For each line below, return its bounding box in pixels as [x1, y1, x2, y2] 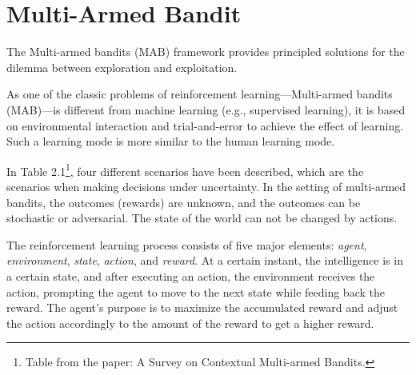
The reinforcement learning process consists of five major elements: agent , [6, 236, 367, 253]
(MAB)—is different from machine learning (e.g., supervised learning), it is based [6, 101, 406, 118]
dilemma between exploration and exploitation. [6, 58, 238, 75]
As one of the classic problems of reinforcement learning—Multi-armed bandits [6, 86, 393, 102]
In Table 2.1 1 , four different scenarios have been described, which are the [6, 160, 364, 179]
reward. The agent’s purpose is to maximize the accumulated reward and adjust [6, 299, 398, 316]
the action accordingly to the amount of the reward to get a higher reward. [6, 314, 374, 331]
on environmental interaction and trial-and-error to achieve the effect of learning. [6, 117, 404, 134]
